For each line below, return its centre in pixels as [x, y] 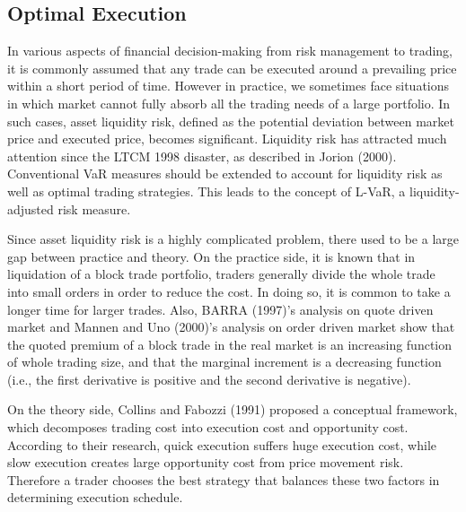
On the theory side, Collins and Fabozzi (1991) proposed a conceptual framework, [233, 409]
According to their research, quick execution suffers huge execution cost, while [222, 444]
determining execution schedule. [95, 497]
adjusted [31, 208]
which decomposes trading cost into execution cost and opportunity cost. [208, 427]
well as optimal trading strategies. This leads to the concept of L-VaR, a [207, 191]
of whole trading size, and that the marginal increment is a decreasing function [224, 362]
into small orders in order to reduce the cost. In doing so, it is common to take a [229, 291]
